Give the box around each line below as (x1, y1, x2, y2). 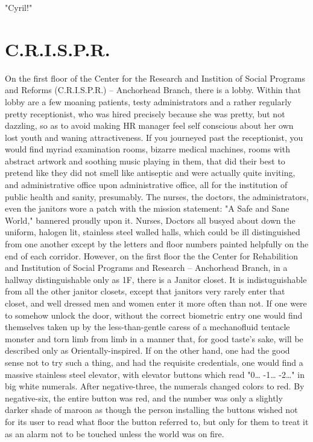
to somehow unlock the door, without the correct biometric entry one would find (5, 308, 303, 321)
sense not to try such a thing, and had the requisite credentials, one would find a (5, 356, 303, 368)
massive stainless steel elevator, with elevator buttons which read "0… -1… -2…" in (5, 368, 305, 380)
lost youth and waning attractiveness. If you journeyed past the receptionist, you (5, 131, 303, 143)
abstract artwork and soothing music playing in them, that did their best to (5, 154, 285, 167)
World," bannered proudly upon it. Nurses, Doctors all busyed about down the (5, 213, 296, 226)
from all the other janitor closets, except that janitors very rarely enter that (5, 285, 285, 297)
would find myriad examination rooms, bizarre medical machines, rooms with (5, 143, 290, 155)
